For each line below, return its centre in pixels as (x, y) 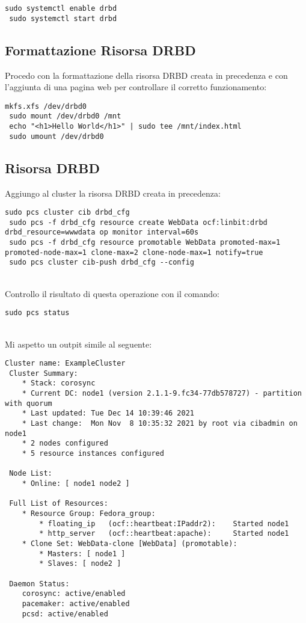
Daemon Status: (39, 584)
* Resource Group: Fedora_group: (89, 513)
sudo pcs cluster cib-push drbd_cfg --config (102, 262)
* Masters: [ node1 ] (82, 554)
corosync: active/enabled (74, 594)
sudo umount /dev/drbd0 (57, 136)
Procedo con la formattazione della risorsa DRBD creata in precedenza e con (146, 75)
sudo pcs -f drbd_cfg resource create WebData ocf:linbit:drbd (138, 222)
